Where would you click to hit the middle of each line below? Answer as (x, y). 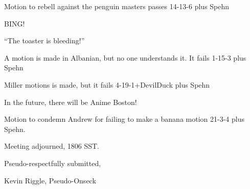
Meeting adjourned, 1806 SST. (52, 146)
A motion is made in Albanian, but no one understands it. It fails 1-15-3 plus (125, 57)
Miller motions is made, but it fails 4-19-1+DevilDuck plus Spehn (107, 84)
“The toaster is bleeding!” (44, 40)
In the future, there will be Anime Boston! (71, 102)
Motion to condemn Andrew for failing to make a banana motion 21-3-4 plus (124, 119)
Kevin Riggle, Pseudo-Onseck (50, 180)
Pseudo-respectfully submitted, (53, 163)
